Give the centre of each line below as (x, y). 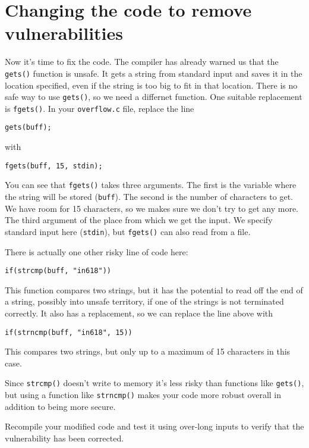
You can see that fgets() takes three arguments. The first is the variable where (151, 185)
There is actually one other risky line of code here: (97, 251)
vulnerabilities (64, 33)
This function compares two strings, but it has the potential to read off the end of (154, 289)
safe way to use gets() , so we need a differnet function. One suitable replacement (154, 97)
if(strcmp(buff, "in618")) (58, 271)
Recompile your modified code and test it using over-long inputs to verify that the (154, 426)
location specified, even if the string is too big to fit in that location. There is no (151, 85)
